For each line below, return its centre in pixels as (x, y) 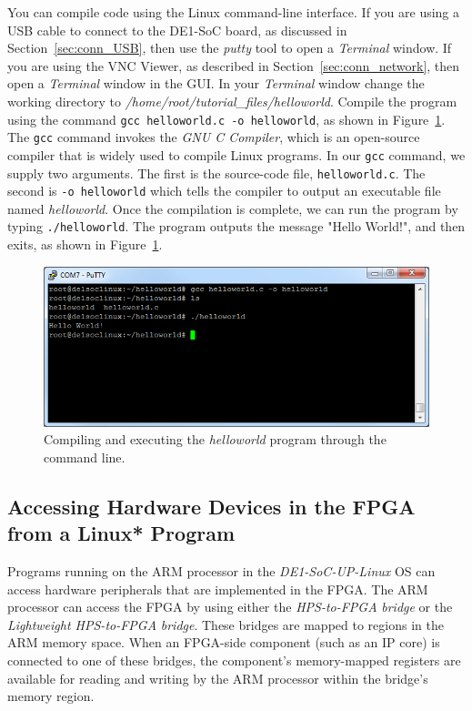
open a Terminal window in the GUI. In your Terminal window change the (216, 83)
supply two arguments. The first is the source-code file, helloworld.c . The (216, 173)
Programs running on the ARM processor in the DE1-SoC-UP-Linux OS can (221, 570)
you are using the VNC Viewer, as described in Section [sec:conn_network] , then (234, 65)
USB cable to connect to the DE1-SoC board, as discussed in (177, 30)
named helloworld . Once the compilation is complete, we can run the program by (233, 208)
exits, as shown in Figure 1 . (85, 244)
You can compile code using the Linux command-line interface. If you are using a (234, 12)
